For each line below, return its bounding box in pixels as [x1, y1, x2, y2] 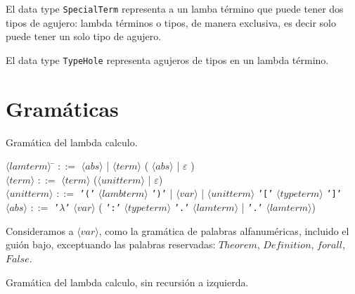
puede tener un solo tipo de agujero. [6, 29, 162, 44]
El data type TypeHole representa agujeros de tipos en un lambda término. [6, 52, 329, 67]
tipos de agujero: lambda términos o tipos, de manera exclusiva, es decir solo [6, 15, 336, 30]
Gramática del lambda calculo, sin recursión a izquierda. [6, 274, 249, 289]
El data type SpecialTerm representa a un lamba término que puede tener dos [6, 1, 344, 15]
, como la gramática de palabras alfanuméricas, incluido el [98, 223, 349, 238]
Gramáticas [6, 94, 119, 122]
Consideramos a [6, 223, 74, 238]
